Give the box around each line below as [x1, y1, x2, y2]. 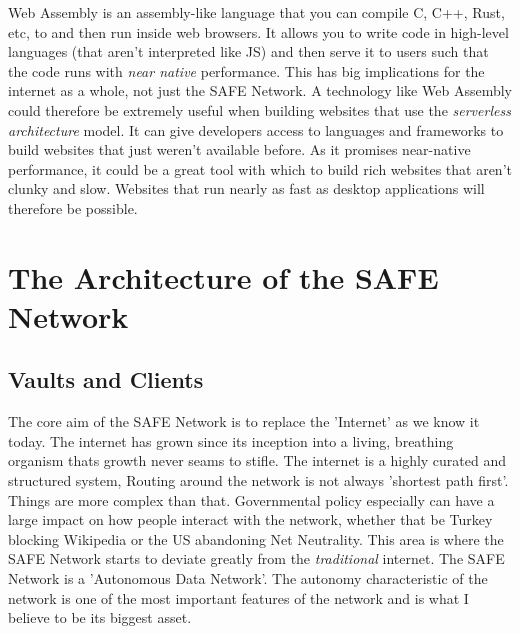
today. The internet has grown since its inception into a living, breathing [8, 430, 454, 451]
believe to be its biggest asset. [8, 607, 192, 628]
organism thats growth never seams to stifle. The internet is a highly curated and [8, 450, 507, 471]
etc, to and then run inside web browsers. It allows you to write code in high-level [8, 21, 509, 42]
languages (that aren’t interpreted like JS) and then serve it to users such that [8, 41, 489, 62]
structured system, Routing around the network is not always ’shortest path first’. [8, 470, 509, 491]
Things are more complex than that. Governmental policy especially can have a [8, 489, 495, 510]
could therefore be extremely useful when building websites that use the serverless [8, 99, 511, 120]
